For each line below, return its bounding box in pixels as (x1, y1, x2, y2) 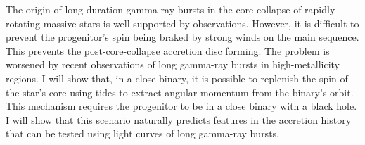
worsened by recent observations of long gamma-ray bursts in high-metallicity (6, 57, 340, 72)
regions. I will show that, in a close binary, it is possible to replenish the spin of (6, 70, 348, 85)
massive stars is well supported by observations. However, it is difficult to (43, 15, 359, 30)
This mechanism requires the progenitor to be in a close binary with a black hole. (6, 99, 357, 113)
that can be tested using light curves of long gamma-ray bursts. (6, 126, 279, 141)
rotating (6, 15, 41, 30)
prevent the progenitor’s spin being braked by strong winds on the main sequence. (6, 30, 359, 44)
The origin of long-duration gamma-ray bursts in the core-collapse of (6, 2, 302, 16)
